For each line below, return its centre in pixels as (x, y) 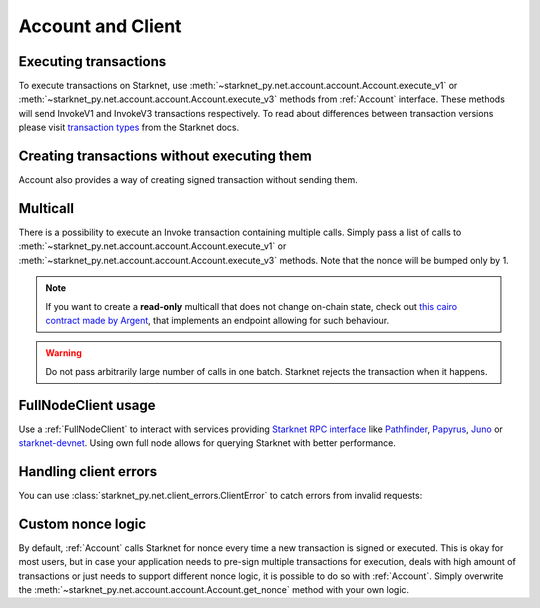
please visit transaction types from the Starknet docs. (129, 127)
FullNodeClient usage (87, 405)
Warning (63, 353)
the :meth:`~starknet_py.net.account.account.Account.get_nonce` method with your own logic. (214, 590)
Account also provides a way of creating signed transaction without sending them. (188, 180)
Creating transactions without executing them (165, 156)
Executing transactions (92, 61)
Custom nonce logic (82, 523)
